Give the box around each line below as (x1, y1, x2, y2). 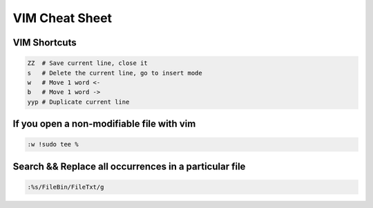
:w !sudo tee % (27, 140, 79, 149)
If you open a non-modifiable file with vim (12, 118, 196, 130)
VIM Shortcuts (12, 37, 77, 48)
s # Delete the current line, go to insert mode (27, 69, 203, 77)
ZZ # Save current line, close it (27, 59, 148, 67)
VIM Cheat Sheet (12, 10, 113, 26)
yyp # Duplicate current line (27, 97, 130, 106)
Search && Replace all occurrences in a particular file (12, 160, 246, 172)
